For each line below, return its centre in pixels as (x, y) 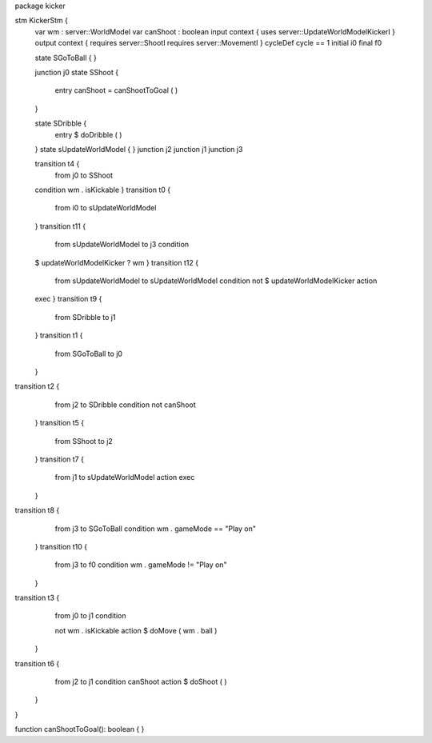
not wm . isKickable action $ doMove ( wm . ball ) (136, 630)
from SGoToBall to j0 (89, 354)
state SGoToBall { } (66, 58)
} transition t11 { (60, 226)
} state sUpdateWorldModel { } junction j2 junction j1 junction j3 (139, 149)
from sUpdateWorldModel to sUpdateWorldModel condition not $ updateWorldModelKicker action (216, 281)
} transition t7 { (59, 459)
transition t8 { (37, 510)
